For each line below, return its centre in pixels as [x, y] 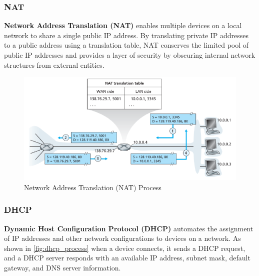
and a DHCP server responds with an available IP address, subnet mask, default [127, 258]
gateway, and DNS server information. [62, 267]
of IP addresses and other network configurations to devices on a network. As [122, 238]
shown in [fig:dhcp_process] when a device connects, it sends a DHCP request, [125, 248]
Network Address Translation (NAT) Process [93, 187]
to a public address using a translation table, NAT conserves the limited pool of [126, 45]
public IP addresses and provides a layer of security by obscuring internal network [130, 55]
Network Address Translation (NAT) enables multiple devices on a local [123, 25]
